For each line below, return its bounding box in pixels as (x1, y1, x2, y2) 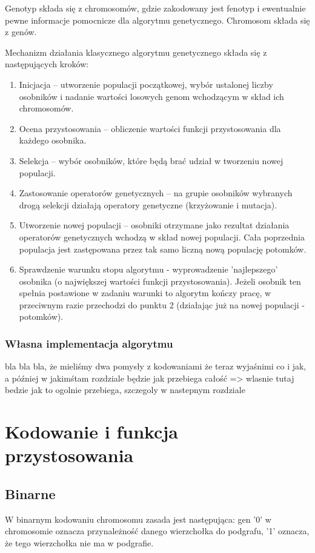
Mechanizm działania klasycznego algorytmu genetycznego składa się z (5, 45, 267, 58)
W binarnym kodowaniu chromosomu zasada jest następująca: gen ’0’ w (5, 512, 271, 525)
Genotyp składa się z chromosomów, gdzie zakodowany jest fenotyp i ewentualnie (5, 2, 306, 14)
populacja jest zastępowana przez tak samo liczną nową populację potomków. (19, 242, 307, 255)
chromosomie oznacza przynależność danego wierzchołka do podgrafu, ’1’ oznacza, (5, 525, 310, 537)
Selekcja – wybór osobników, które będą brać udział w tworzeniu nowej (19, 154, 283, 167)
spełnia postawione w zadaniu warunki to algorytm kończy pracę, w (19, 286, 271, 299)
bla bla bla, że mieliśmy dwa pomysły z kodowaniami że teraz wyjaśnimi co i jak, (5, 360, 307, 373)
